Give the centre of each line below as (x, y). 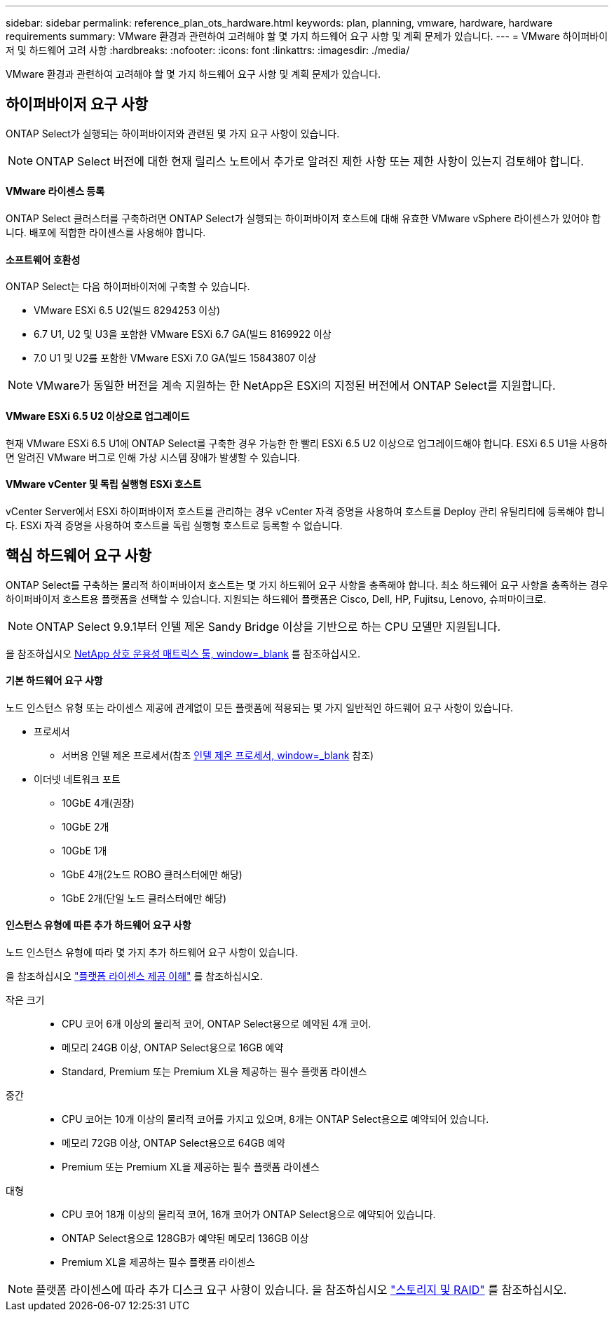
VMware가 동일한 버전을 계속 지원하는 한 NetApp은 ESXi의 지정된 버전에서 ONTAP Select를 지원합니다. (296, 386)
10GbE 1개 (84, 850)
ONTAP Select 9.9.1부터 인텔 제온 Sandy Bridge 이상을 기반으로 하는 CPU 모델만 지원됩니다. (268, 626)
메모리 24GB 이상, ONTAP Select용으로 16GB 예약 (173, 1048)
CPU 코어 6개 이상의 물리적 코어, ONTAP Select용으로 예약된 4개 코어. (217, 1024)
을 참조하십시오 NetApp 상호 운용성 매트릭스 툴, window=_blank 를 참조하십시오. (183, 653)
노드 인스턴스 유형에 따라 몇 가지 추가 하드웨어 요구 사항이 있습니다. (152, 952)
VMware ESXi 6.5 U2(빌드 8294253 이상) (127, 311)
